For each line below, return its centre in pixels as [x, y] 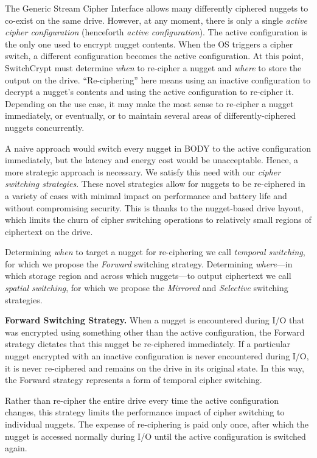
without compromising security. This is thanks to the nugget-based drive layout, [154, 207]
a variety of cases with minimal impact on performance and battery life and [146, 195]
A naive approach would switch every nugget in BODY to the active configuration [158, 148]
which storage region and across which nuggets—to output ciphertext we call [148, 276]
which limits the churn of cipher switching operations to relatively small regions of [158, 220]
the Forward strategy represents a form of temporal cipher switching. [134, 380]
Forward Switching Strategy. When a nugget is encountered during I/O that [155, 320]
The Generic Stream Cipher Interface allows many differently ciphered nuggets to [157, 8]
